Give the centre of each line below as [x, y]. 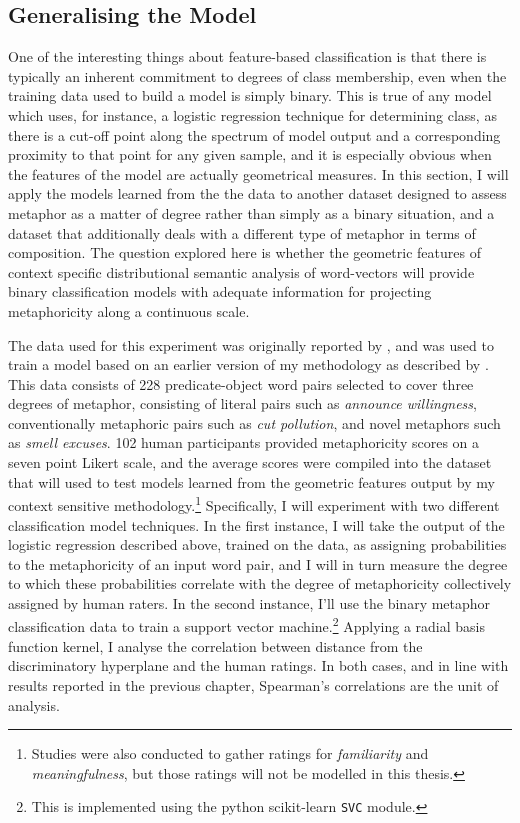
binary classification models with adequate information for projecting [220, 291]
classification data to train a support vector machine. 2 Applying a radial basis [246, 625]
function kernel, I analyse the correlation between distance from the [215, 645]
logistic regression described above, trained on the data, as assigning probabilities [257, 544]
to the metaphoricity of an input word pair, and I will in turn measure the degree [258, 563]
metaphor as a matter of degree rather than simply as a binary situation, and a [251, 212]
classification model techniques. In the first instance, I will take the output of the [256, 524]
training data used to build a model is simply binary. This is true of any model [250, 95]
